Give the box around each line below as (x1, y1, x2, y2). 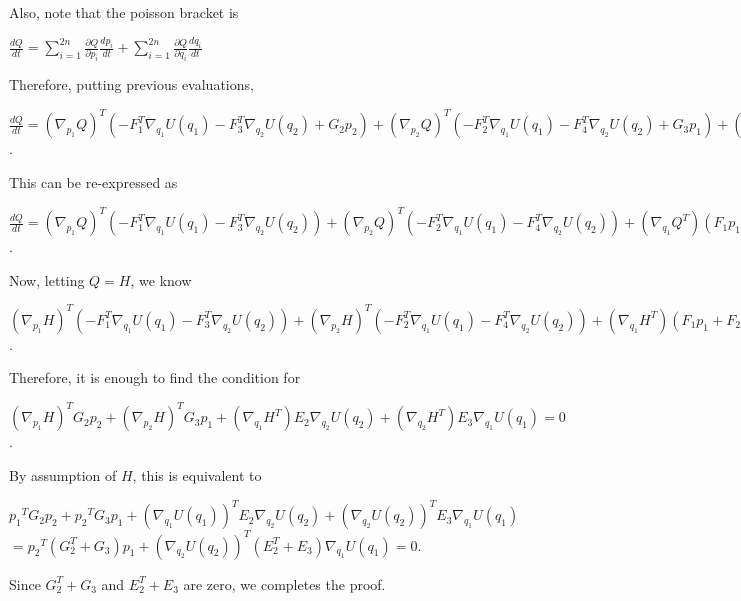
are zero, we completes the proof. (183, 573, 386, 594)
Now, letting (9, 269, 85, 290)
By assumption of (9, 465, 117, 486)
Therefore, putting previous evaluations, (9, 74, 254, 95)
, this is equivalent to (132, 465, 262, 486)
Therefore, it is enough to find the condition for (9, 367, 301, 388)
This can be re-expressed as (9, 172, 178, 192)
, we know (130, 269, 192, 290)
